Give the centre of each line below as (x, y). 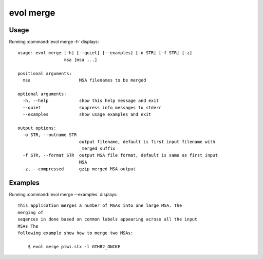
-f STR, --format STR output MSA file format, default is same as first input (120, 155)
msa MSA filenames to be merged (84, 80)
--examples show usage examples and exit (87, 114)
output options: (37, 128)
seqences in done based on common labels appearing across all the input (108, 219)
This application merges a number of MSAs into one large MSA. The (100, 206)
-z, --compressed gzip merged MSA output (79, 169)
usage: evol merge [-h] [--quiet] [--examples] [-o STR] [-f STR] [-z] (105, 53)
